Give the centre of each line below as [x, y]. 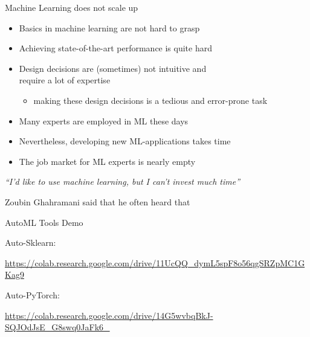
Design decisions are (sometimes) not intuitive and [113, 68]
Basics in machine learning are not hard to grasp [109, 27]
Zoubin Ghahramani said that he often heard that [98, 201]
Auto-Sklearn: [31, 242]
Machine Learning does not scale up [72, 7]
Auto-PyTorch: [32, 294]
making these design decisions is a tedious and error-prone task [150, 100]
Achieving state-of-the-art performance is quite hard [115, 48]
